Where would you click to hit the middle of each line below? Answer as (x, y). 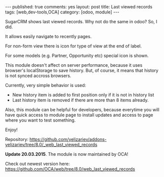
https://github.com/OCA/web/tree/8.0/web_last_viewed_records (70, 169)
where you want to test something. (40, 120)
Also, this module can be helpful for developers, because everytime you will (82, 110)
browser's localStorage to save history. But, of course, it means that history (82, 70)
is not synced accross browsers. (38, 76)
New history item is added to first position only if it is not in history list (83, 95)
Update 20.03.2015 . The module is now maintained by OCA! (67, 154)
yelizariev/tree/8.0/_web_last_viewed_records (51, 145)
